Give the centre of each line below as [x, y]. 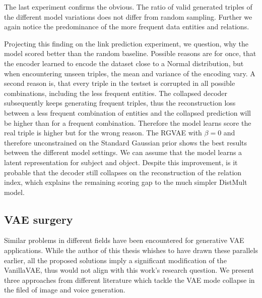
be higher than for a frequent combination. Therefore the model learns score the [128, 122]
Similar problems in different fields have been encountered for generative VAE [124, 240]
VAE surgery [39, 219]
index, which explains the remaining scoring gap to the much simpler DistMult [126, 182]
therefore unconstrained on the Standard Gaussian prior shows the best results [126, 142]
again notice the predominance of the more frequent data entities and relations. [127, 27]
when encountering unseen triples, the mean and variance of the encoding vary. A [130, 73]
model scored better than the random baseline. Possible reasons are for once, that [130, 53]
